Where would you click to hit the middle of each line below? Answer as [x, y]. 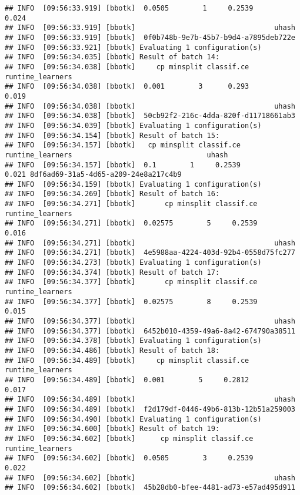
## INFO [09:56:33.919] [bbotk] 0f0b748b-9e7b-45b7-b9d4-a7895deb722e [150, 37]
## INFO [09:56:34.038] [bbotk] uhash [150, 106]
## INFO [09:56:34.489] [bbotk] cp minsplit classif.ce [127, 360]
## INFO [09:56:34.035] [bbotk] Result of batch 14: [112, 57]
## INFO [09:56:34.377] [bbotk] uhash [150, 321]
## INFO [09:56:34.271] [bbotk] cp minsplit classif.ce [131, 204]
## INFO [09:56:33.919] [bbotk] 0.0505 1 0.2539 [129, 8]
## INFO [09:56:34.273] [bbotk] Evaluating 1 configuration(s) [133, 263]
